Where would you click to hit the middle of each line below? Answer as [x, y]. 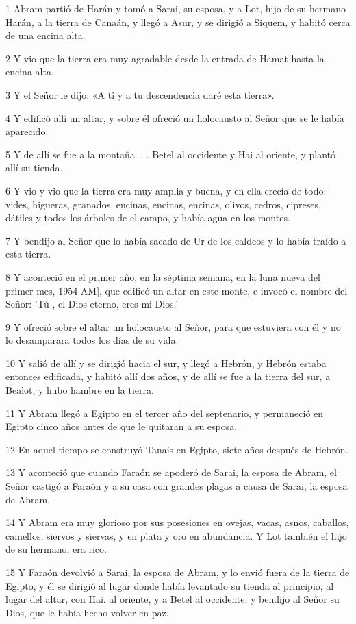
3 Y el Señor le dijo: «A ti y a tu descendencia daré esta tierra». [140, 94]
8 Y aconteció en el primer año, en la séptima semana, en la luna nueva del [163, 276]
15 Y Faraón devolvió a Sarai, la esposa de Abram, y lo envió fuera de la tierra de [178, 572]
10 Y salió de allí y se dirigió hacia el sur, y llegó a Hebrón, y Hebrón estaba [166, 363]
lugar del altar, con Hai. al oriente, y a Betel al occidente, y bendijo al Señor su [173, 599]
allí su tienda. [34, 167]
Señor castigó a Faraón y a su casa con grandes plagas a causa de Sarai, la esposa [177, 486]
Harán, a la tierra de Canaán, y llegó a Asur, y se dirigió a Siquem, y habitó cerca [178, 22]
